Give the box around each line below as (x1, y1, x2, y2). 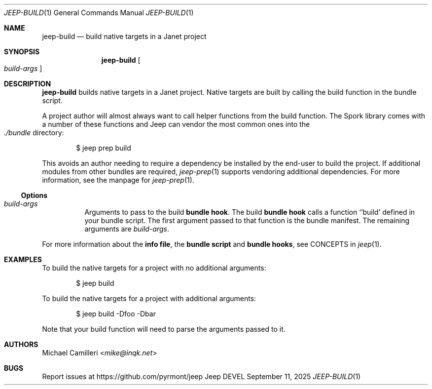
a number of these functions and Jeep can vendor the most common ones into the (42, 120, 310, 128)
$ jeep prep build (76, 144, 131, 152)
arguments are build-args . (84, 225, 169, 233)
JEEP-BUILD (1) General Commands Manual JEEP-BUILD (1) (4, 8, 194, 17)
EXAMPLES (4, 255, 42, 264)
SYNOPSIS (4, 47, 40, 56)
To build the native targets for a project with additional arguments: (42, 294, 256, 303)
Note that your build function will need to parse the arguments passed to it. (42, 325, 286, 333)
